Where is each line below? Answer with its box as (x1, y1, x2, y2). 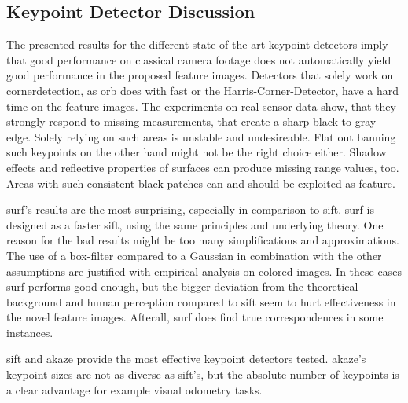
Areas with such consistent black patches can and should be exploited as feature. (6, 174, 395, 191)
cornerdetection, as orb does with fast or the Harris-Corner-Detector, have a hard (6, 82, 399, 98)
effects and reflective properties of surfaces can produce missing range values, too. (6, 159, 399, 175)
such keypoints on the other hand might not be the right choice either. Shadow (6, 144, 387, 160)
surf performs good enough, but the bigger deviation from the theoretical (6, 278, 358, 295)
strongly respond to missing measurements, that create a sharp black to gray (6, 113, 377, 130)
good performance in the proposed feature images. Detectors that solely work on (6, 67, 394, 83)
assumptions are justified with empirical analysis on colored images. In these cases (6, 262, 402, 279)
